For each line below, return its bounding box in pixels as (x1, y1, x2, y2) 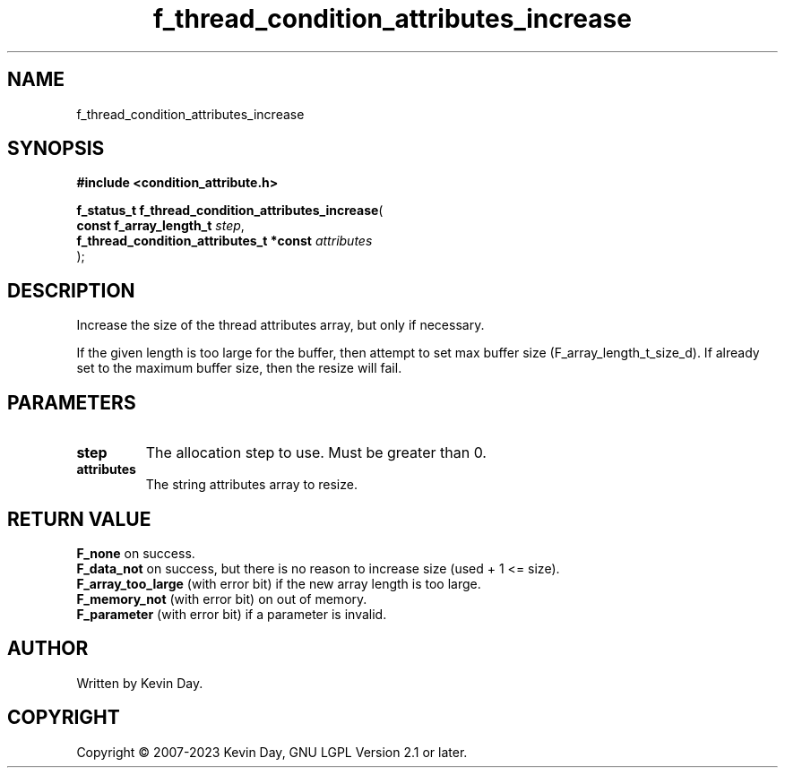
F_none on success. (76, 545, 195, 561)
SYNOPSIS (7, 137, 105, 160)
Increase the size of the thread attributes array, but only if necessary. (76, 317, 485, 333)
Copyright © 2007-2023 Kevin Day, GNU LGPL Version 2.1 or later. (76, 744, 468, 760)
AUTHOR (7, 637, 89, 660)
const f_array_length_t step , (76, 218, 245, 234)
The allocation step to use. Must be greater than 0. (145, 443, 487, 462)
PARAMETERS (7, 391, 136, 414)
